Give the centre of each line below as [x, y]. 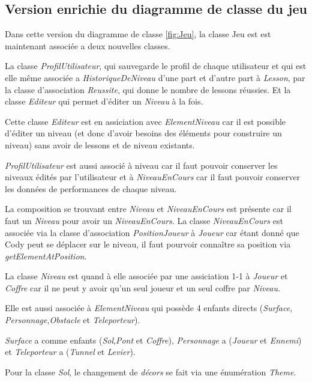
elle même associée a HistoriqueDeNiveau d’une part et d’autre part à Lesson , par [155, 77]
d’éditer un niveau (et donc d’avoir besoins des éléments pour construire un [143, 133]
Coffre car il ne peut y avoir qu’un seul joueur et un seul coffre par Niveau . [142, 287]
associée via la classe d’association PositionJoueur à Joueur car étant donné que [152, 232]
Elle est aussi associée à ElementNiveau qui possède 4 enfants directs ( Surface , [149, 308]
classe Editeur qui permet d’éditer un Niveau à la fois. [104, 101]
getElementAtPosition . [46, 256]
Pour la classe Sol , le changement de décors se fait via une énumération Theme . [151, 371]
